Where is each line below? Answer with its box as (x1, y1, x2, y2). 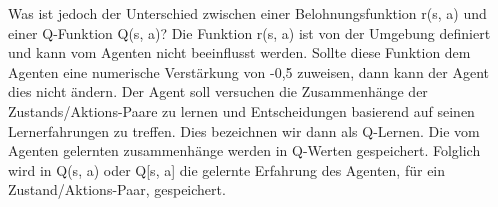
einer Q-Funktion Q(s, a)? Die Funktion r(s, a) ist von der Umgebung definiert (8, 22, 491, 43)
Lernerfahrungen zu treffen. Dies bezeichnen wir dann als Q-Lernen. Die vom (8, 120, 480, 141)
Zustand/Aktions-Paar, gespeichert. (8, 179, 226, 200)
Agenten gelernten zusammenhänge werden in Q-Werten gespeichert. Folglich (8, 140, 481, 161)
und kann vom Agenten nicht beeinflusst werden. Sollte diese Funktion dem (8, 42, 471, 63)
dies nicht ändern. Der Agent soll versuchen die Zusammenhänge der (8, 81, 428, 102)
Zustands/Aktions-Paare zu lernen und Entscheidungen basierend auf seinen (8, 100, 475, 121)
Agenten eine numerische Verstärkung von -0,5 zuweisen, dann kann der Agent (8, 61, 490, 82)
